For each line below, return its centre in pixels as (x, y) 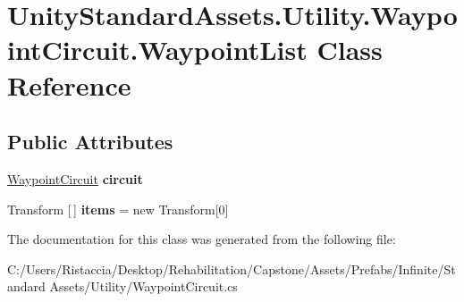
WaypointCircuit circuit (75, 178)
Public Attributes (90, 142)
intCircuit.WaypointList (157, 50)
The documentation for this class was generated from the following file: (202, 239)
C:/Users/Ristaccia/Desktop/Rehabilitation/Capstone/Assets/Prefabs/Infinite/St (232, 268)
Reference (69, 84)
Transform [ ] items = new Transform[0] (118, 209)
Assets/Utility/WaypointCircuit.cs (143, 286)
